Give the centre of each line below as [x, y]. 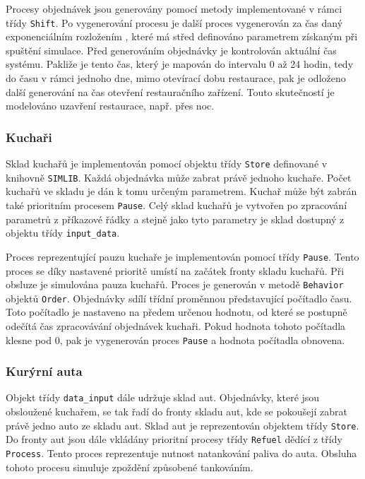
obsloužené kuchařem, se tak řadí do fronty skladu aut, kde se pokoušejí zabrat [176, 412]
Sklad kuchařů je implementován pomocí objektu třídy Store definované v [167, 164]
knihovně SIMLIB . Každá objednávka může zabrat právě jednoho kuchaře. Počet [179, 177]
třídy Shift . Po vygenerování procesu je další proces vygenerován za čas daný [174, 22]
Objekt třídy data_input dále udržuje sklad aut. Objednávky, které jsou [163, 397]
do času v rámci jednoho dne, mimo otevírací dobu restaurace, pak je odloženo [176, 78]
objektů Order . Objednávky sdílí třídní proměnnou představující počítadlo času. [179, 298]
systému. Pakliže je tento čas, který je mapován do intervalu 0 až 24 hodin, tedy [180, 64]
